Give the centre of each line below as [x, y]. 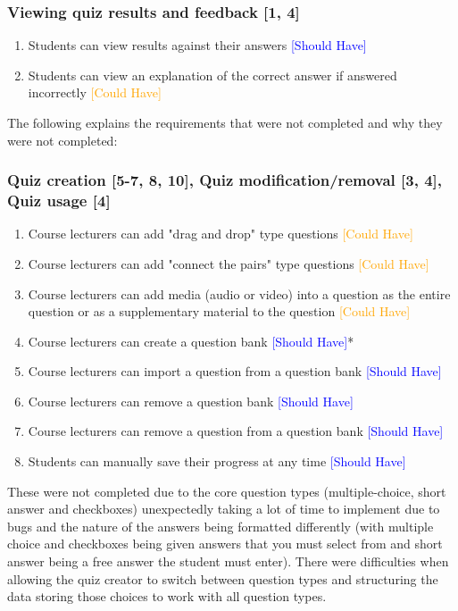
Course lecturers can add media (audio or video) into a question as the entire [239, 293]
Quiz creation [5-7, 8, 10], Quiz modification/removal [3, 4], [225, 180]
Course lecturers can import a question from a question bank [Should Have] [235, 371]
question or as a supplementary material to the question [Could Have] [219, 311]
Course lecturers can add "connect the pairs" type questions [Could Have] [229, 263]
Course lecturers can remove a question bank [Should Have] [191, 401]
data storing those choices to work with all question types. [167, 596]
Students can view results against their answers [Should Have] [197, 45]
